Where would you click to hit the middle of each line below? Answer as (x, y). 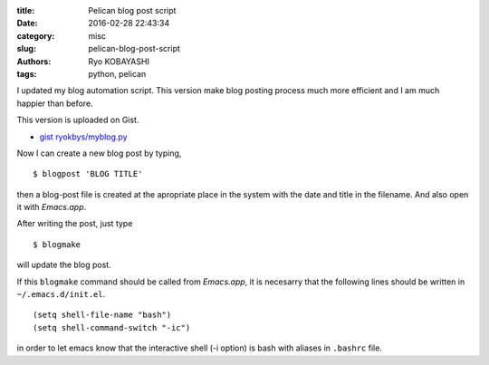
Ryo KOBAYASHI (119, 61)
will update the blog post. (64, 265)
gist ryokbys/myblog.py (83, 137)
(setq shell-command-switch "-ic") (112, 327)
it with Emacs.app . (52, 207)
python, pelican (117, 73)
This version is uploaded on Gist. (78, 120)
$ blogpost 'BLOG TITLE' (88, 174)
